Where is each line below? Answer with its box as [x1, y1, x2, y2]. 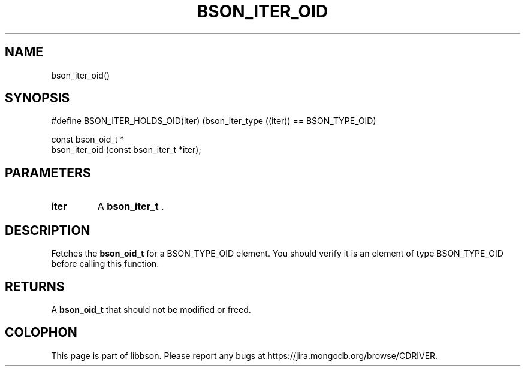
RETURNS [5, 279, 65, 294]
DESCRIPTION [5, 222, 90, 238]
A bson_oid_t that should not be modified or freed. [51, 304, 251, 315]
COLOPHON [5, 325, 77, 340]
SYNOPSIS [5, 91, 70, 106]
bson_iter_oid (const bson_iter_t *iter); [51, 144, 201, 155]
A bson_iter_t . [97, 200, 164, 213]
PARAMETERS [5, 165, 91, 180]
